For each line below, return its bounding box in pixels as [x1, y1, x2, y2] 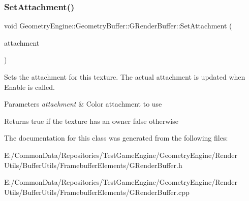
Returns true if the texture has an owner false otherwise [4, 115, 178, 126]
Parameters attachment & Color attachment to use [4, 98, 162, 109]
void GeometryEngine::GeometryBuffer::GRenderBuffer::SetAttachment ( [4, 20, 232, 31]
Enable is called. [4, 81, 55, 92]
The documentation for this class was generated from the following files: [4, 132, 228, 143]
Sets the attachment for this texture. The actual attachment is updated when [4, 72, 245, 82]
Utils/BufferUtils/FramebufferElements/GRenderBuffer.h [4, 159, 182, 170]
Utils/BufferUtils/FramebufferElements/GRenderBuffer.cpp [4, 186, 190, 197]
